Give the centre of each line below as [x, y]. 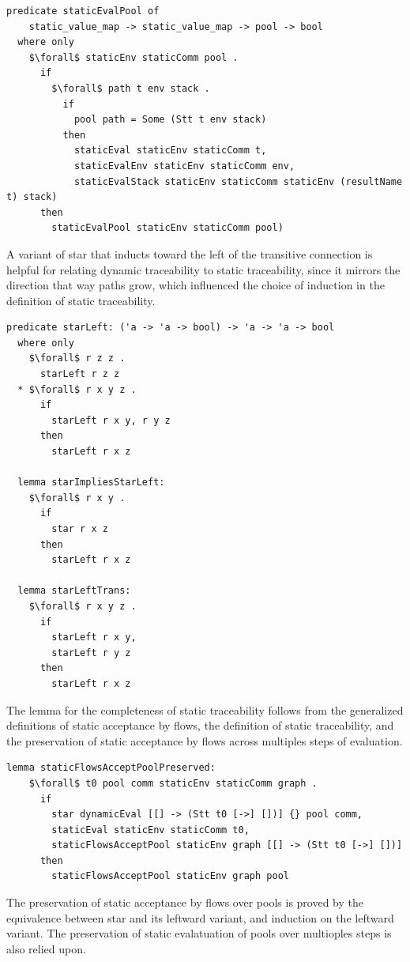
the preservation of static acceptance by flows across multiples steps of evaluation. [205, 740]
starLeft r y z [91, 653]
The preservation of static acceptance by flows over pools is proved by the [185, 902]
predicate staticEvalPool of [83, 11]
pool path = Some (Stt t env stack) [170, 120]
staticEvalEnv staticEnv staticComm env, [184, 166]
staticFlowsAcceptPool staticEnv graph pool [170, 876]
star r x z [80, 529]
